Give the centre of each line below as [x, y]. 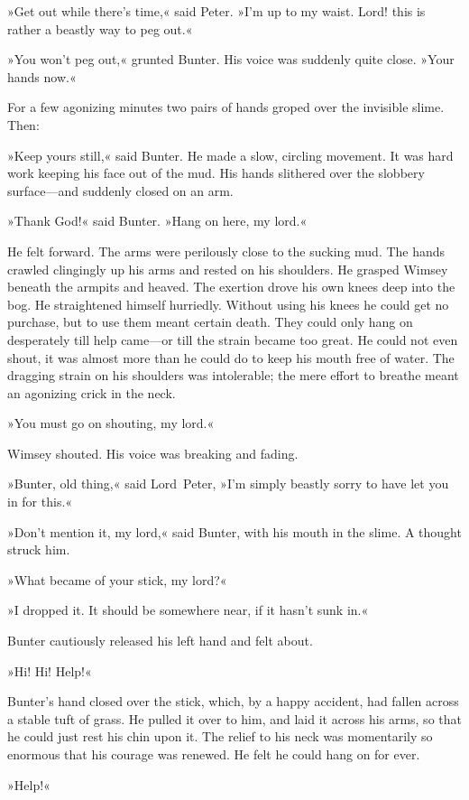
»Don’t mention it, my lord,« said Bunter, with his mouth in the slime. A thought [234, 531]
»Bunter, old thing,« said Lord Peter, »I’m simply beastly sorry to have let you [228, 484]
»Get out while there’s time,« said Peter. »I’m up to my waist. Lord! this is [216, 11]
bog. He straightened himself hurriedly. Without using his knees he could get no [228, 304]
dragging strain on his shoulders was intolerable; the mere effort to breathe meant [233, 375]
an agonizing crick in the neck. [92, 392]
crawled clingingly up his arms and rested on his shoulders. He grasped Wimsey [228, 269]
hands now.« [42, 76]
